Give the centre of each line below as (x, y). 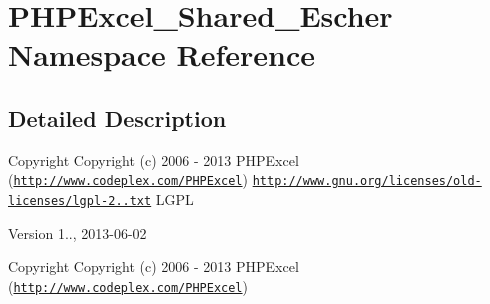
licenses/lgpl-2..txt (80, 201)
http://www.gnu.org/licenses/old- (367, 181)
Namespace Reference (161, 54)
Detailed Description (117, 117)
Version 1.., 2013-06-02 (77, 232)
